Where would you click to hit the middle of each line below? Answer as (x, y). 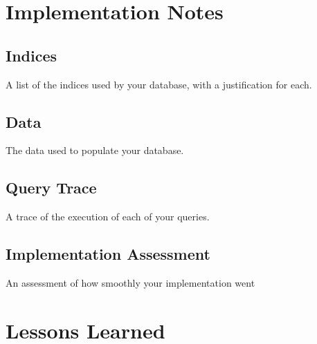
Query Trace (51, 188)
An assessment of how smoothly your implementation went (130, 282)
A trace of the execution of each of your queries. (108, 217)
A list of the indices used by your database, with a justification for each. (159, 84)
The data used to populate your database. (95, 150)
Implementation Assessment (108, 254)
